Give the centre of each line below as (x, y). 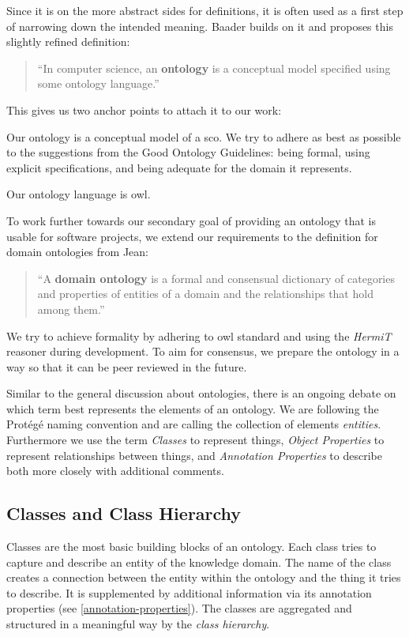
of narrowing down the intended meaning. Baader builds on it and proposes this (200, 26)
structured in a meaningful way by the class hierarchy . (138, 624)
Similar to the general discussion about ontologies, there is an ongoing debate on (201, 393)
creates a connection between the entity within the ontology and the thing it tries (204, 577)
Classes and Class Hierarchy (124, 513)
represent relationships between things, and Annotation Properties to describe (194, 455)
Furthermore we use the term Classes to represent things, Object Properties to (195, 440)
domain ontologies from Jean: (77, 252)
